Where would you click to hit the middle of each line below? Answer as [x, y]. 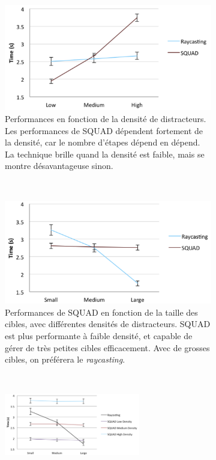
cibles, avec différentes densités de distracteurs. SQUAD [108, 324]
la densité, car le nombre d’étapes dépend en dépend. [103, 142]
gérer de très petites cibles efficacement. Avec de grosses [107, 347]
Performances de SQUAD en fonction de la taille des [101, 312]
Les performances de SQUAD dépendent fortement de [104, 130]
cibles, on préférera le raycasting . [65, 359]
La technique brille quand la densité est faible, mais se [105, 154]
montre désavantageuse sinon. [59, 166]
